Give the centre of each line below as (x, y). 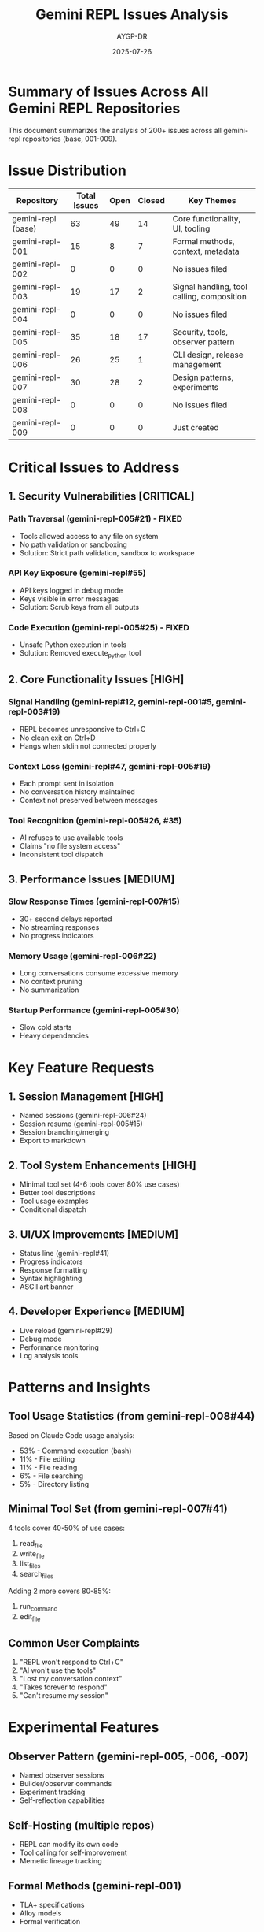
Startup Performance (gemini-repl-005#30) (94, 1010)
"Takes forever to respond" (63, 1687)
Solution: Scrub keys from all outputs (79, 607)
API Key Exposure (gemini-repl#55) (77, 573)
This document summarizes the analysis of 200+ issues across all (115, 130)
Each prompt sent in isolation (66, 783)
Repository (37, 200)
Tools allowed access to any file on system (89, 536)
